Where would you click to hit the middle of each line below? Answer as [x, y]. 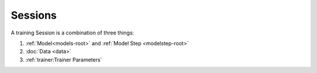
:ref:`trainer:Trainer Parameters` [64, 60]
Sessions [34, 15]
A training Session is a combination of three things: [72, 33]
